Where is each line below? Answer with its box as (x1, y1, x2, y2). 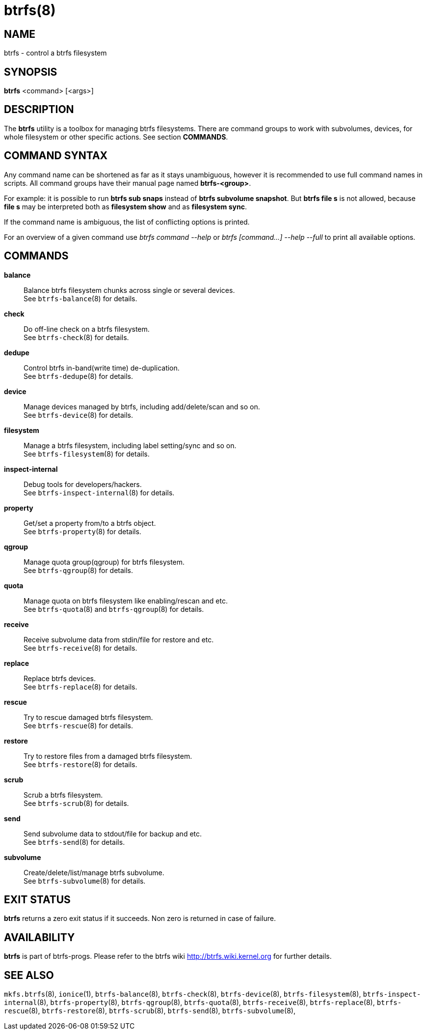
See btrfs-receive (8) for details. (24, 643, 137, 652)
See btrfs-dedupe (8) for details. (24, 372, 133, 380)
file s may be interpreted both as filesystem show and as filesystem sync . (4, 202, 247, 211)
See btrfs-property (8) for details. (24, 527, 141, 536)
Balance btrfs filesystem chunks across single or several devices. (24, 286, 235, 294)
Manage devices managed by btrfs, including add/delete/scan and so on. (24, 402, 260, 411)
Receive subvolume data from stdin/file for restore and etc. (24, 635, 214, 644)
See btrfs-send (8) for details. (24, 837, 125, 846)
